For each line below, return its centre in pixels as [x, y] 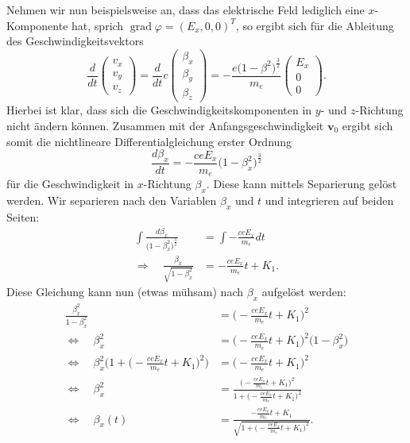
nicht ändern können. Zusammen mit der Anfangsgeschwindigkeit [165, 125]
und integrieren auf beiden [329, 200]
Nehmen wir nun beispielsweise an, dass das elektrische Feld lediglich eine [186, 10]
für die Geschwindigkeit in [70, 184]
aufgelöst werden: [304, 292]
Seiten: [23, 217]
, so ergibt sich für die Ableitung [315, 25]
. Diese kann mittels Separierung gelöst [302, 184]
